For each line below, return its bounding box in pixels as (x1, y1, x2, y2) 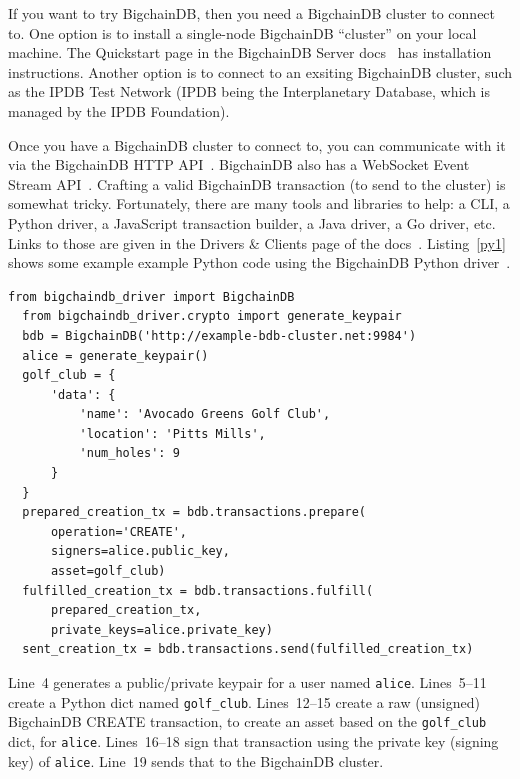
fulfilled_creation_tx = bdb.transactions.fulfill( (22, 583, 374, 598)
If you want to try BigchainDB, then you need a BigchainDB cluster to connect (8, 3, 496, 23)
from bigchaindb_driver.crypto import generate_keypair (22, 309, 402, 324)
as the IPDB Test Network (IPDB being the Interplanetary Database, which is (8, 81, 491, 102)
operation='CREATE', (50, 524, 187, 539)
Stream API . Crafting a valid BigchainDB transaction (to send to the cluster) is (8, 173, 506, 194)
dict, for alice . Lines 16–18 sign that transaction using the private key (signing (8, 730, 499, 751)
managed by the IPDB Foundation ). (8, 100, 230, 121)
